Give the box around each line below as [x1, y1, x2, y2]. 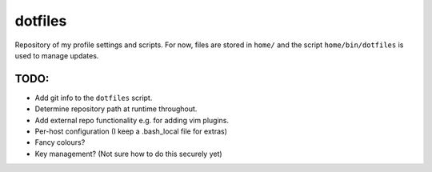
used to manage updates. [14, 50, 99, 60]
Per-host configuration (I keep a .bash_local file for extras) [34, 126, 228, 136]
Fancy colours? [34, 138, 86, 147]
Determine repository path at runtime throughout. [34, 104, 198, 114]
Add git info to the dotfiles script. [34, 93, 153, 102]
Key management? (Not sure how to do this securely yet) [34, 149, 223, 158]
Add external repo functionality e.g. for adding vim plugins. [34, 115, 230, 125]
